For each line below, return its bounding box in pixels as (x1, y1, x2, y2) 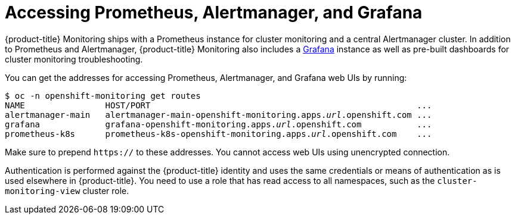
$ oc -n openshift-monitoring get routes (5, 90, 201, 101)
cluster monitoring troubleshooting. (5, 54, 143, 64)
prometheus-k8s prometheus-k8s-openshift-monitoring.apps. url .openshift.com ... (5, 129, 432, 139)
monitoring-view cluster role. (5, 185, 129, 196)
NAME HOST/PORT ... (5, 100, 432, 110)
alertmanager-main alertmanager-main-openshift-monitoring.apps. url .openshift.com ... (5, 109, 432, 120)
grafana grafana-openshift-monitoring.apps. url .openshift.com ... (5, 119, 432, 129)
